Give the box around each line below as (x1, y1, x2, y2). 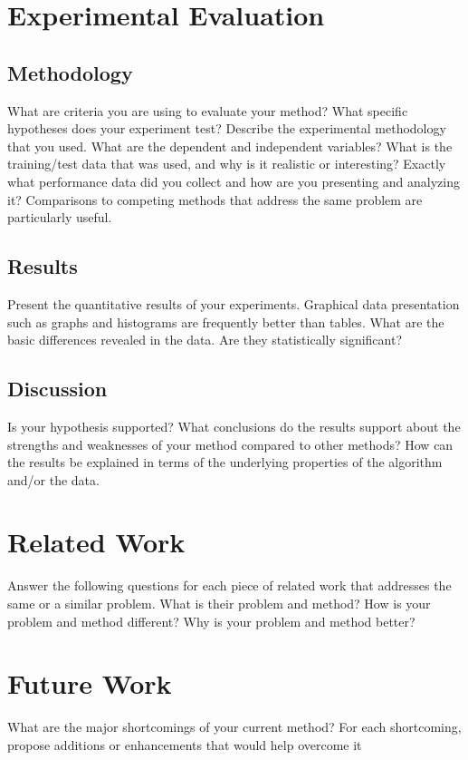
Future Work (7, 665, 172, 702)
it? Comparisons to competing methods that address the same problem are (7, 190, 423, 209)
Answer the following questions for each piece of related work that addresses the (7, 576, 452, 595)
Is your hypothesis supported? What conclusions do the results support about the (7, 416, 461, 435)
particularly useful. (7, 208, 112, 227)
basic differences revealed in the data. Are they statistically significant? (7, 330, 403, 349)
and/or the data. (7, 470, 100, 489)
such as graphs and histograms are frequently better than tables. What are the (7, 312, 444, 331)
